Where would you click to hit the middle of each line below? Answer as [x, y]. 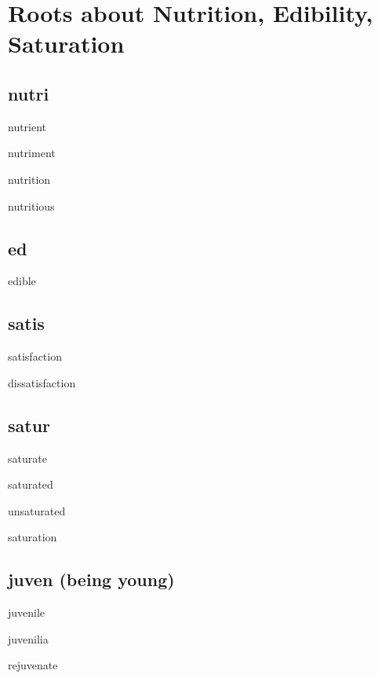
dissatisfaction [42, 382]
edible [22, 281]
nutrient [27, 126]
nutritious [31, 205]
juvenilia [28, 638]
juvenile [27, 612]
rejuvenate [33, 665]
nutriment [32, 153]
